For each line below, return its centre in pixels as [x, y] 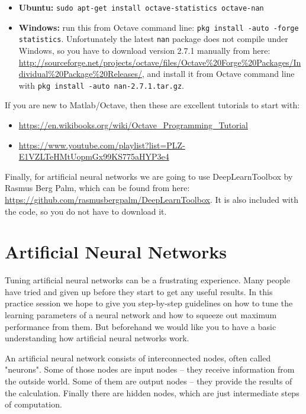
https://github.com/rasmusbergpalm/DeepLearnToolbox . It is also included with [152, 199]
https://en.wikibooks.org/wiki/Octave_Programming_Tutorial [133, 125]
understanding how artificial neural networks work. [97, 338]
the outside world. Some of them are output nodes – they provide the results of [149, 381]
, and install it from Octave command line [218, 74]
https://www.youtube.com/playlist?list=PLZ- [102, 145]
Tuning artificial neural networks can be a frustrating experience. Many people [147, 280]
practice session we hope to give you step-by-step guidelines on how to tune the [149, 303]
